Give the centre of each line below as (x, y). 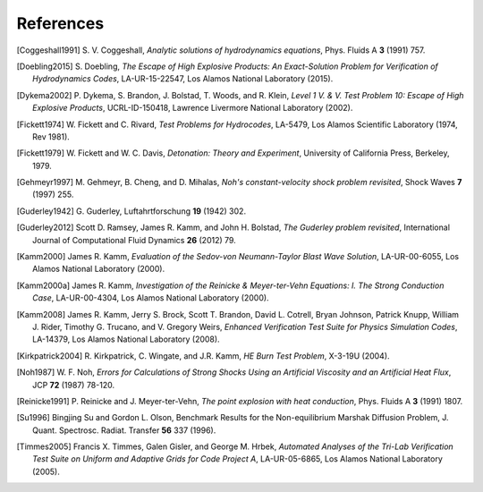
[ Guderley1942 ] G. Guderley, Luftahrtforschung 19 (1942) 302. (131, 211)
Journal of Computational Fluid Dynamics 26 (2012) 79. (134, 240)
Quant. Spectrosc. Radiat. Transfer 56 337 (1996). (124, 430)
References (60, 23)
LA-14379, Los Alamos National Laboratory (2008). (126, 339)
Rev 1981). (51, 136)
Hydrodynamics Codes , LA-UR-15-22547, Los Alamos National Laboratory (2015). (183, 79)
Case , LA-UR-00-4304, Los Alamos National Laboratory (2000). (151, 298)
